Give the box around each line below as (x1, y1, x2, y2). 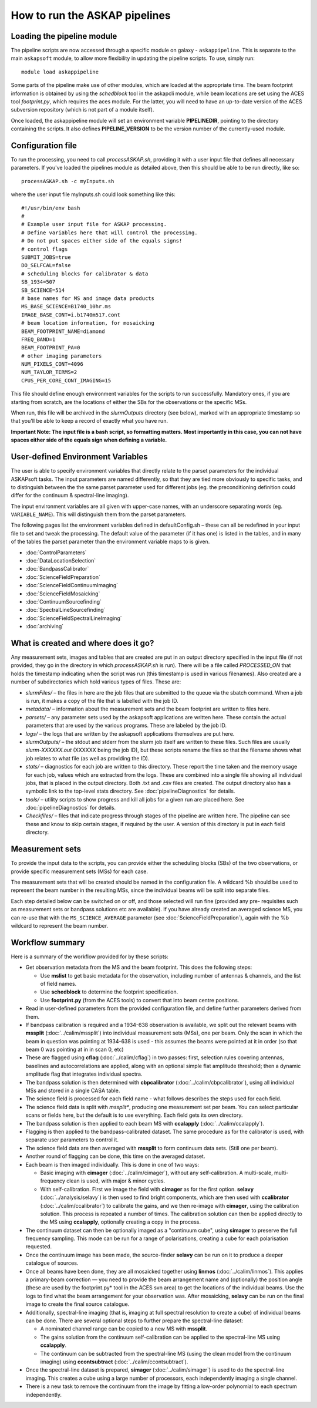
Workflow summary (11, 937, 85, 948)
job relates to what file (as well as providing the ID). (25, 754, 150, 762)
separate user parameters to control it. (25, 1136, 119, 1143)
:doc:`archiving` (25, 623, 64, 630)
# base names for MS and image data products (21, 295, 155, 302)
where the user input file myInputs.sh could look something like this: (11, 191, 176, 198)
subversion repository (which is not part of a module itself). (11, 106, 154, 113)
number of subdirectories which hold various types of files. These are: (11, 678, 181, 685)
